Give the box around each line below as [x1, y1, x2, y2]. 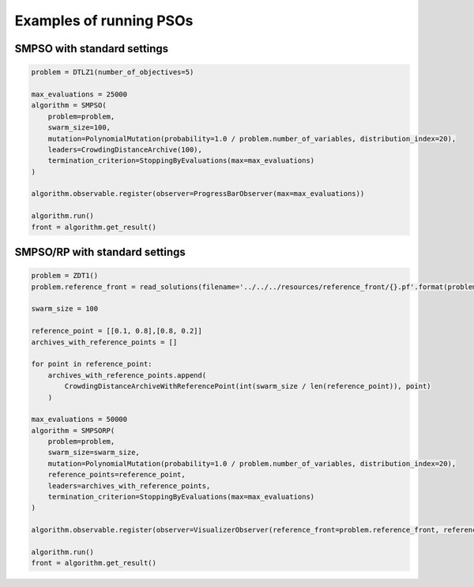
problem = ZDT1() [31, 271, 99, 280]
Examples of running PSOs [14, 12, 194, 29]
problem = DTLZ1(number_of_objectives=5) [31, 68, 194, 77]
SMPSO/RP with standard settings [14, 246, 186, 259]
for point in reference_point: [31, 359, 153, 369]
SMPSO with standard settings [14, 42, 169, 55]
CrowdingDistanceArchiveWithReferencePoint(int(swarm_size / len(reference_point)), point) [64, 382, 431, 391]
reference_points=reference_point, [47, 470, 186, 480]
